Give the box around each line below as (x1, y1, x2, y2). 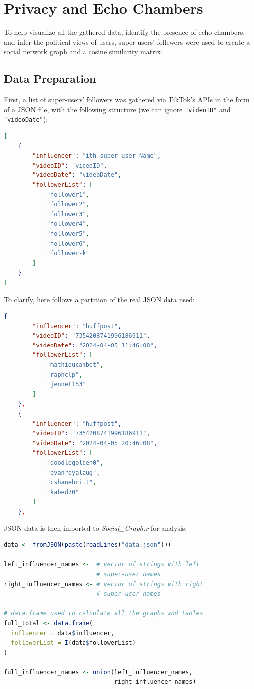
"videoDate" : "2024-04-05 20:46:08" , (32, 439, 157, 447)
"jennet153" (46, 381, 86, 388)
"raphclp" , (46, 371, 83, 378)
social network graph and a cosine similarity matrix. (4, 46, 163, 57)
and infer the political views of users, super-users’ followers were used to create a (4, 36, 250, 47)
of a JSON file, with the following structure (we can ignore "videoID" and (4, 104, 231, 114)
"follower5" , (46, 230, 89, 237)
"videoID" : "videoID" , (32, 162, 107, 169)
